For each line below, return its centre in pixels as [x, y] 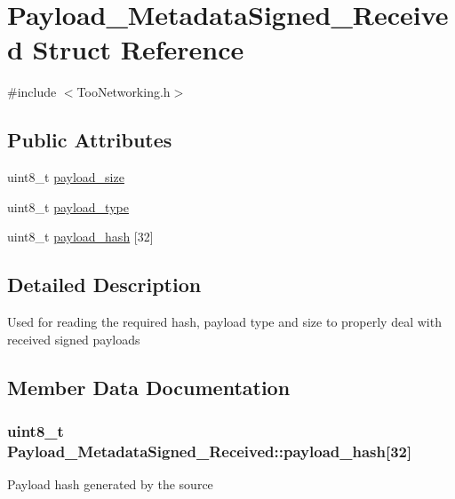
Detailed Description [104, 285]
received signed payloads [74, 339]
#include [32, 92]
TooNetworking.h [124, 92]
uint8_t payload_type [68, 206]
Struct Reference [138, 49]
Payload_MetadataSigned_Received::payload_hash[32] [210, 451]
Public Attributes [90, 140]
